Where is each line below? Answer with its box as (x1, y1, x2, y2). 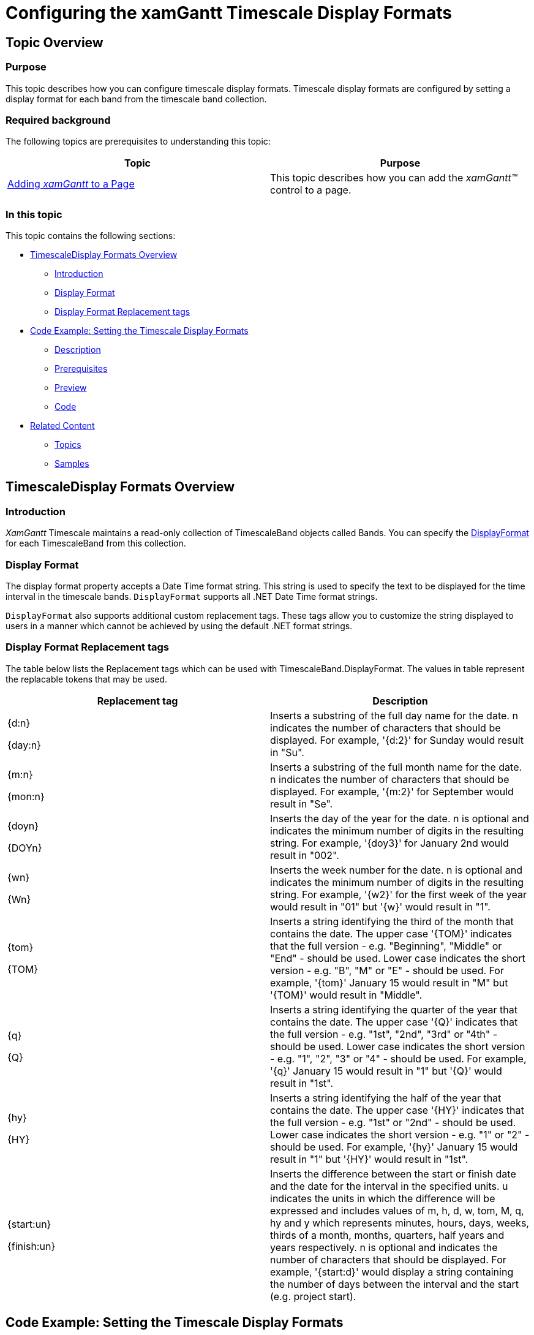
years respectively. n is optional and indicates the (270, 1241, 498, 1254)
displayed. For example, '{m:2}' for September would (270, 785, 514, 798)
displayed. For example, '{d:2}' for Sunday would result (270, 733, 524, 746)
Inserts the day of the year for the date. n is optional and (270, 812, 529, 825)
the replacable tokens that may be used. (6, 673, 168, 684)
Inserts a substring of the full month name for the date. (270, 760, 522, 773)
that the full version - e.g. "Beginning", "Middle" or (270, 939, 502, 952)
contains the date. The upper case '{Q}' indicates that (270, 1015, 518, 1028)
